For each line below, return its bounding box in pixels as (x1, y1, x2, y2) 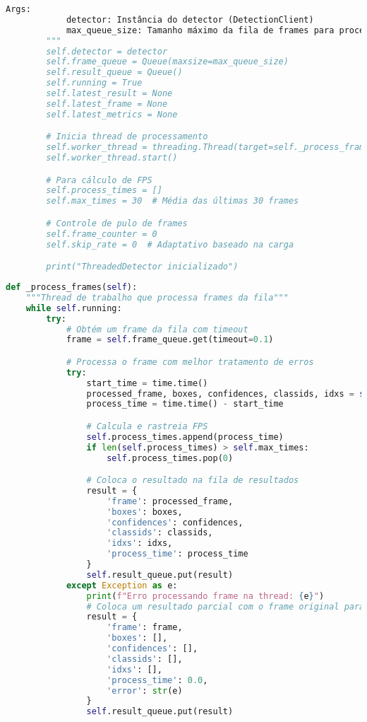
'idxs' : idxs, (107, 538, 173, 549)
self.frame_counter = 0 (46, 228, 157, 239)
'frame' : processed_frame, (107, 496, 234, 506)
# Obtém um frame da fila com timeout (66, 324, 248, 334)
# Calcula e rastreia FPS (86, 421, 208, 431)
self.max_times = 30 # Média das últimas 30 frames (46, 196, 299, 206)
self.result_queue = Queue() (46, 67, 183, 78)
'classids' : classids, (107, 528, 213, 538)
